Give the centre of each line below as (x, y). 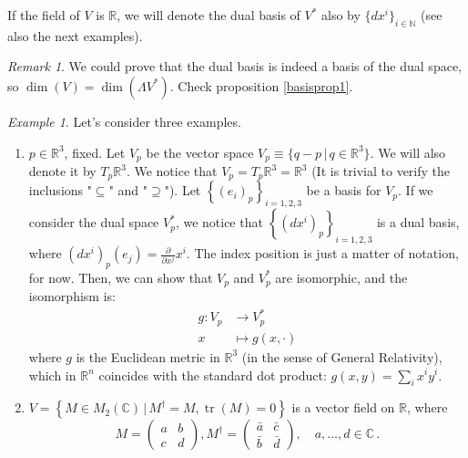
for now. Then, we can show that (121, 277)
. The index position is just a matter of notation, (322, 253)
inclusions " (60, 190)
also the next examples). (75, 35)
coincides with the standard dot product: (213, 375)
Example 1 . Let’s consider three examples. (124, 121)
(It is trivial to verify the (381, 171)
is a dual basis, (418, 222)
